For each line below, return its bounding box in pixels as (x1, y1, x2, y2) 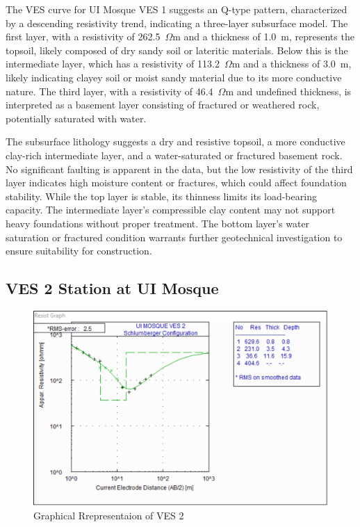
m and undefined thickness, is (225, 83, 352, 98)
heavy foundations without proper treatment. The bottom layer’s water (6, 216, 310, 230)
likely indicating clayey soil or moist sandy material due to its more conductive (6, 70, 342, 84)
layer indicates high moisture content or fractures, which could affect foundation (6, 175, 347, 190)
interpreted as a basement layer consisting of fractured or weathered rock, (6, 97, 320, 112)
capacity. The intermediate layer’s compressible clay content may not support (6, 202, 336, 217)
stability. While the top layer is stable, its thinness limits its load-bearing (6, 188, 317, 203)
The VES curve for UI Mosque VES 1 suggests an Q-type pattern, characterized (6, 2, 347, 16)
